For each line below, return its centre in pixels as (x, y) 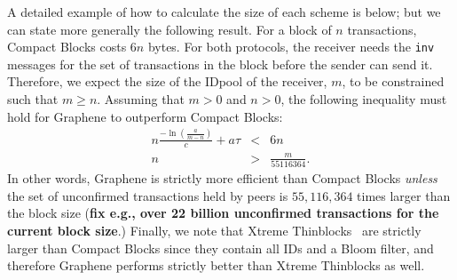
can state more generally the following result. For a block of (169, 29)
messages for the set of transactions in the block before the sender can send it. (220, 64)
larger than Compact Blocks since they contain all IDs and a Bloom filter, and (221, 248)
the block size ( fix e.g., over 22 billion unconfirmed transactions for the (223, 213)
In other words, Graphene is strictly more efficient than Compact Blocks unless (222, 178)
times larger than (404, 195)
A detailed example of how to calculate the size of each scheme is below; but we (224, 12)
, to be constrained (393, 81)
